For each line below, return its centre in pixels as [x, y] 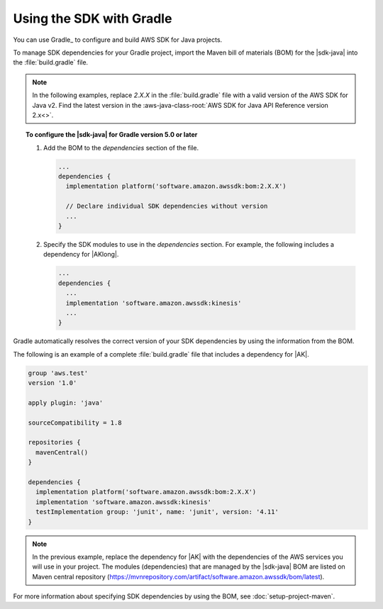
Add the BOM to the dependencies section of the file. [121, 147]
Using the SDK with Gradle [93, 18]
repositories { [54, 442]
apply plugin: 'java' [66, 403]
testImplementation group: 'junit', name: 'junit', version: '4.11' [157, 512]
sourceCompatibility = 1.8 [75, 423]
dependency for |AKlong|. [81, 255]
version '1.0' [52, 383]
